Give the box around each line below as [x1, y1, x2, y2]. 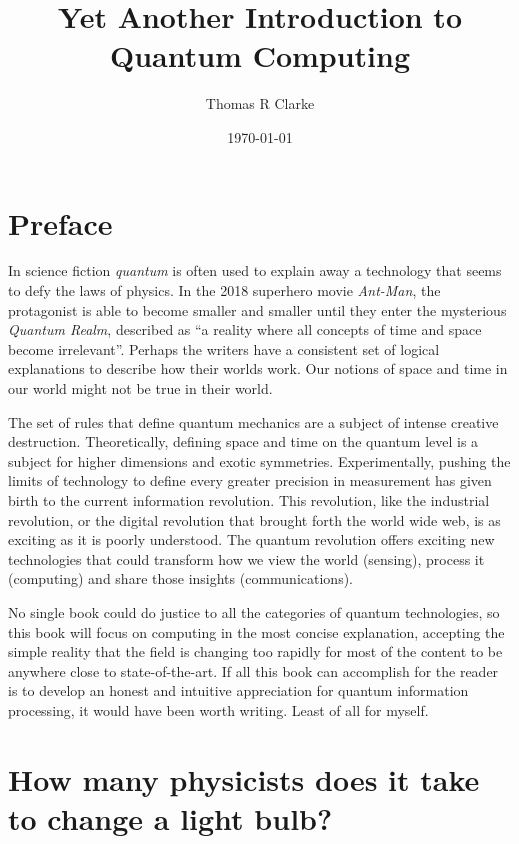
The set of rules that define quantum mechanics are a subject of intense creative [8, 411, 499, 432]
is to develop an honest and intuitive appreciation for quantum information [8, 680, 469, 701]
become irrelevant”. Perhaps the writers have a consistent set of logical [8, 338, 440, 359]
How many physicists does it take [8, 758, 480, 799]
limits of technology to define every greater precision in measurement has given [8, 470, 492, 491]
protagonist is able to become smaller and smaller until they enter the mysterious [8, 299, 507, 320]
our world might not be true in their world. [8, 378, 273, 398]
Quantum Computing [109, 35, 411, 76]
